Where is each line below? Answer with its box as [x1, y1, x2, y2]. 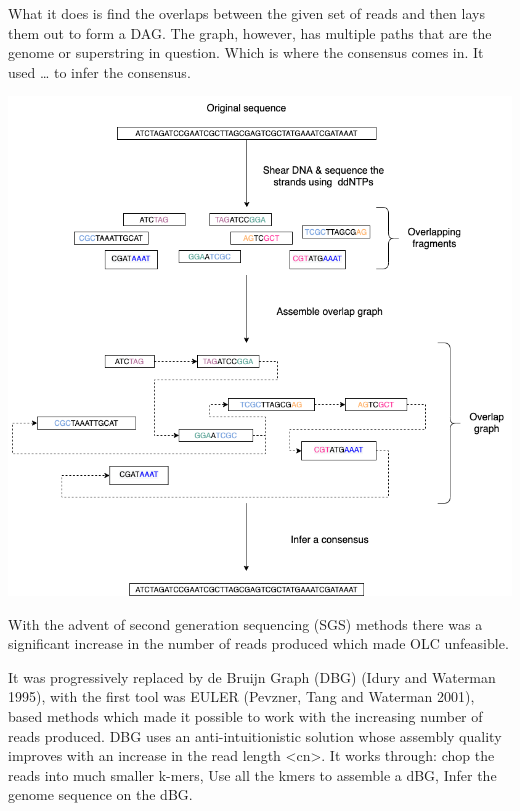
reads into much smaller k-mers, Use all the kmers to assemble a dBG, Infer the [8, 764, 497, 785]
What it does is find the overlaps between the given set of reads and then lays [8, 3, 485, 23]
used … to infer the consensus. [8, 61, 191, 82]
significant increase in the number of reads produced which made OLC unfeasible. [8, 633, 509, 654]
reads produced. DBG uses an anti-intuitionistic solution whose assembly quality [8, 725, 502, 746]
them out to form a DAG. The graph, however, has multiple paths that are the [8, 22, 492, 43]
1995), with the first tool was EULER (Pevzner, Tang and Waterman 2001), [8, 686, 475, 707]
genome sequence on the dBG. [8, 784, 193, 805]
